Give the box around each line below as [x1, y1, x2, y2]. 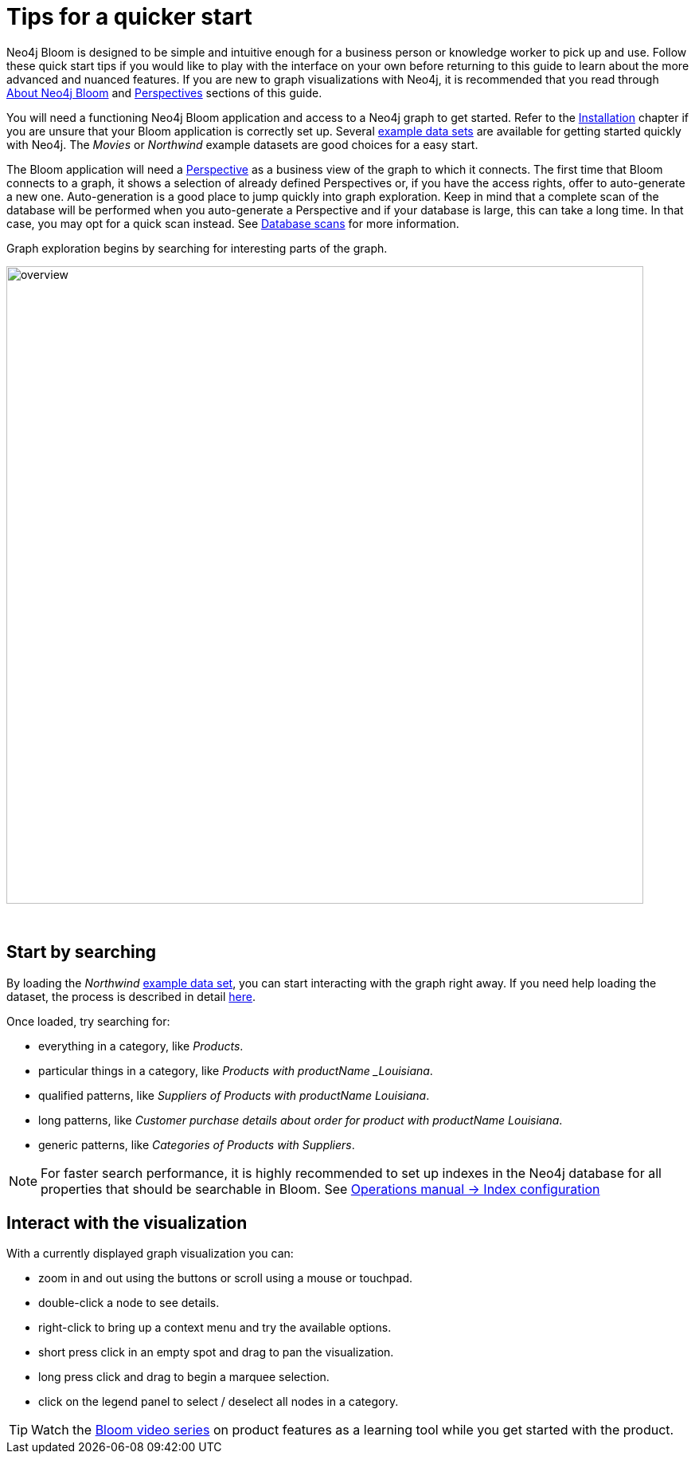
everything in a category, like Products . [38, 1038, 244, 1053]
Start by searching [6, 942, 157, 963]
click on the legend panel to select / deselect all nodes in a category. [38, 1395, 399, 1409]
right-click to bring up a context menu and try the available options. [38, 1321, 392, 1335]
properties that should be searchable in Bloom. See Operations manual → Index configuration [41, 1180, 600, 1197]
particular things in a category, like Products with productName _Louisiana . [38, 1063, 433, 1077]
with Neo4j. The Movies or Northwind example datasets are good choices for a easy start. [6, 137, 478, 151]
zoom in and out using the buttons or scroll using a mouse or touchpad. [38, 1271, 413, 1285]
